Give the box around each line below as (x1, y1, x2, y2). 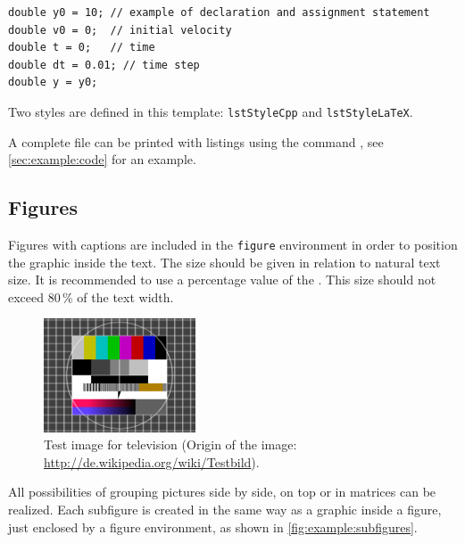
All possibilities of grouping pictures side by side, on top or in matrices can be (8, 482, 436, 501)
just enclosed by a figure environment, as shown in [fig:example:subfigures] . (8, 517, 418, 536)
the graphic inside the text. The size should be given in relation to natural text (8, 252, 441, 271)
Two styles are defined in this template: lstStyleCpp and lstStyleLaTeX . (8, 102, 413, 120)
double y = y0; (8, 76, 98, 89)
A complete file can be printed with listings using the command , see (8, 132, 384, 151)
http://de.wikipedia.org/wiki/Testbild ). (44, 452, 260, 471)
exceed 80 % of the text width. (8, 287, 174, 306)
